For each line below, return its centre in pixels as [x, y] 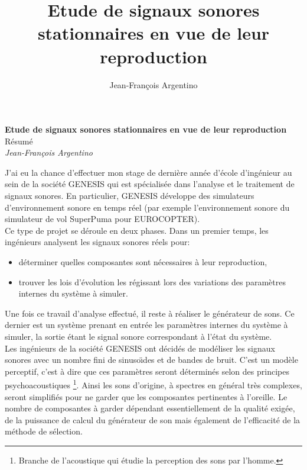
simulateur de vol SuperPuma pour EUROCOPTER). [102, 219]
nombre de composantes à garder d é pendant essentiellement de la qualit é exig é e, [150, 408]
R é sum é [19, 141]
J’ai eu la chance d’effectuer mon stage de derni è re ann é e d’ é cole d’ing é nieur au [148, 172]
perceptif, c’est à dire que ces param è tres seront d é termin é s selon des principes [147, 371]
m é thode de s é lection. [44, 431]
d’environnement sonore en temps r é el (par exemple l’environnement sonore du [147, 207]
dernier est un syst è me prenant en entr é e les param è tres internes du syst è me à [146, 325]
